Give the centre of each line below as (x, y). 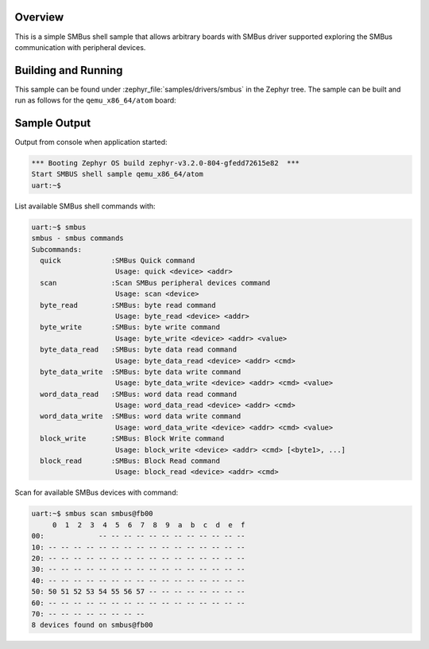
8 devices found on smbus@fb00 (93, 625)
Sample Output (53, 123)
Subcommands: (57, 249)
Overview (39, 17)
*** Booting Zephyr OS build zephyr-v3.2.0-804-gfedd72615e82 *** (166, 163)
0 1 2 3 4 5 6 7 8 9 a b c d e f (149, 525)
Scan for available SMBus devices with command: (97, 492)
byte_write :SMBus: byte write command (130, 327)
